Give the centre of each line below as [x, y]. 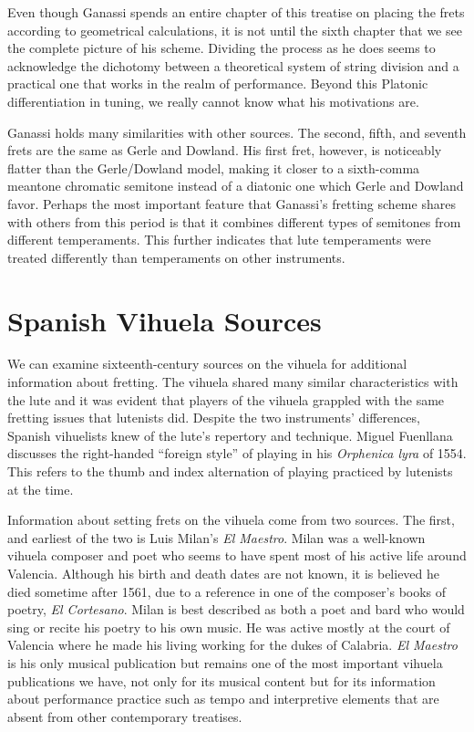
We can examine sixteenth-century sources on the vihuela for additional [207, 364]
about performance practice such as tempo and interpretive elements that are [223, 699]
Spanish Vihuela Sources [165, 320]
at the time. [41, 489]
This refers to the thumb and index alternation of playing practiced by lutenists [230, 471]
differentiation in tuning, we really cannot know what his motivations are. [213, 101]
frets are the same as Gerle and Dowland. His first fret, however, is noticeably [225, 150]
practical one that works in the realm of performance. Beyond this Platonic [218, 84]
